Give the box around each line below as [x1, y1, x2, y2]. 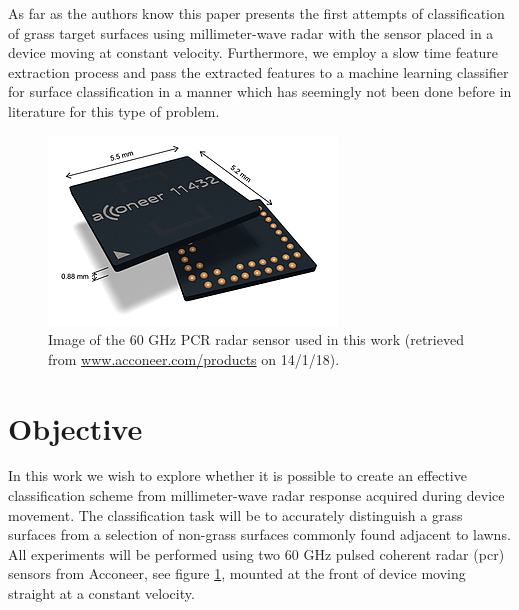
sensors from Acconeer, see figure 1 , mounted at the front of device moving [8, 563, 466, 584]
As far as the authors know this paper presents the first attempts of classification [8, 3, 505, 23]
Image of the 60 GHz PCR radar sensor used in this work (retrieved [48, 329, 464, 350]
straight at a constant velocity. [8, 583, 195, 604]
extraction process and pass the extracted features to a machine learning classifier [8, 61, 509, 82]
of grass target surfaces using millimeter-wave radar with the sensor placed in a [8, 22, 494, 43]
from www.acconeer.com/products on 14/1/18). [48, 348, 340, 369]
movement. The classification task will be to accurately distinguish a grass [8, 504, 463, 525]
